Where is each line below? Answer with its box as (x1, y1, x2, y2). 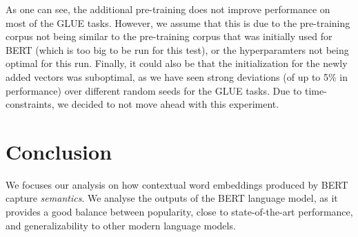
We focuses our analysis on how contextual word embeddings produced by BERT (6, 177, 348, 191)
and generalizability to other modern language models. (6, 218, 236, 232)
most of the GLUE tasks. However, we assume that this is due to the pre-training (6, 15, 350, 30)
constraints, (6, 97, 54, 111)
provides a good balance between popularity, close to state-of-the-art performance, (6, 205, 353, 219)
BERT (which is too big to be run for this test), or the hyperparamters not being (6, 42, 349, 57)
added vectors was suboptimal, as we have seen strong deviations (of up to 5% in (6, 69, 348, 84)
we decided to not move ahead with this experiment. (57, 97, 279, 111)
